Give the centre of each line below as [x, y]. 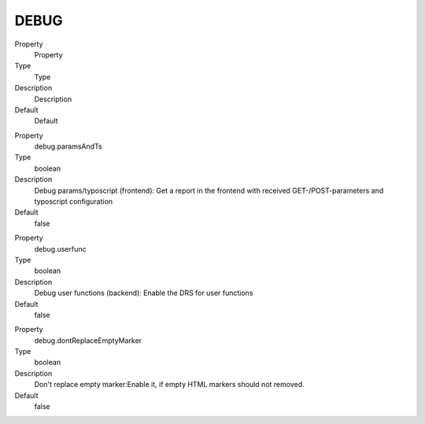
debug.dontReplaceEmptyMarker [88, 340]
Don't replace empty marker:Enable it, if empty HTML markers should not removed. [169, 385]
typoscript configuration [74, 201]
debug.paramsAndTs [68, 146]
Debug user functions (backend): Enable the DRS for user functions [144, 293]
